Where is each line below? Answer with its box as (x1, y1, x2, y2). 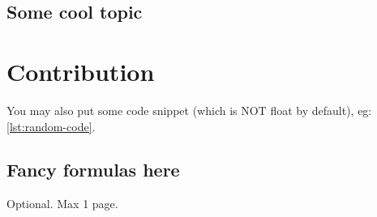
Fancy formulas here (6, 157, 180, 182)
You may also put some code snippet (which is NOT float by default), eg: (6, 101, 372, 118)
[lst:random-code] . (6, 117, 96, 134)
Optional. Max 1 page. (6, 195, 118, 212)
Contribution (6, 54, 155, 87)
